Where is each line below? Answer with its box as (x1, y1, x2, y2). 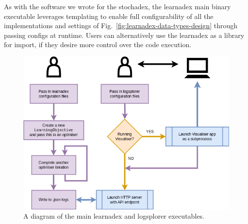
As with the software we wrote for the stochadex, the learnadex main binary (4, 1, 231, 11)
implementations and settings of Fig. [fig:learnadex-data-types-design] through (4, 20, 237, 31)
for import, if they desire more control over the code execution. (4, 39, 192, 50)
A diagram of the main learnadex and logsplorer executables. (23, 211, 204, 221)
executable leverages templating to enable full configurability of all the (4, 11, 214, 21)
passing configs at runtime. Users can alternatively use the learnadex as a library (4, 30, 245, 40)
